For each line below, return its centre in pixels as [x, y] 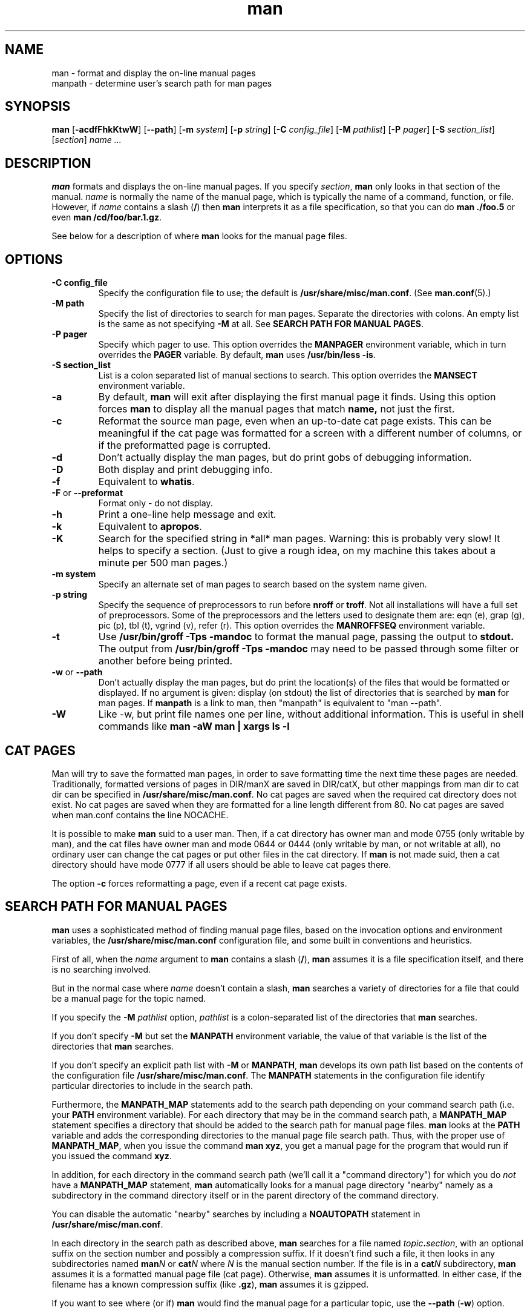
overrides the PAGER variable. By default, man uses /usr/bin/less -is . [237, 355]
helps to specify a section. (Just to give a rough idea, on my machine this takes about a [297, 551]
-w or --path [77, 672]
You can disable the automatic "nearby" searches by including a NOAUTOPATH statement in [236, 1214]
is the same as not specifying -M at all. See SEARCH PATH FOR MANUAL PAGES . [261, 324]
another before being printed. [165, 661]
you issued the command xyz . [112, 1156]
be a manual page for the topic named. [129, 998]
